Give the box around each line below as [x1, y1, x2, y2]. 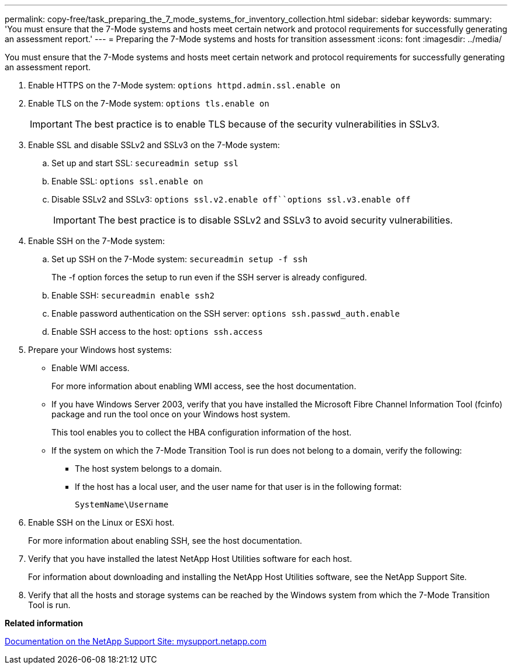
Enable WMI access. [51, 363, 130, 373]
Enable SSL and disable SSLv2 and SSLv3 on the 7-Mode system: [28, 140, 280, 150]
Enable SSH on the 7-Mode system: [28, 236, 165, 246]
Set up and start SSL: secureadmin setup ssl [51, 158, 238, 168]
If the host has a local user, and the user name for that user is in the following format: [75, 482, 402, 492]
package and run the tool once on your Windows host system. [51, 409, 290, 419]
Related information [5, 618, 84, 628]
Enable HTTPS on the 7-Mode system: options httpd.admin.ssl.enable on [28, 80, 341, 90]
